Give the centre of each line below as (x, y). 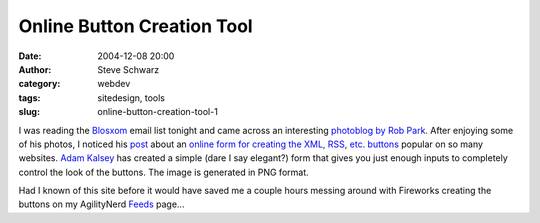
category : (39, 84)
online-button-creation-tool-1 (158, 112)
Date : (30, 56)
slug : (29, 112)
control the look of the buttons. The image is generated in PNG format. (163, 172)
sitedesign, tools (131, 97)
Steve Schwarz (128, 69)
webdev (114, 84)
